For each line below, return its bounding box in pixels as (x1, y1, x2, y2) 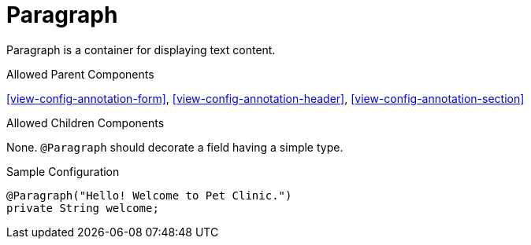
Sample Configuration (6, 164, 120, 178)
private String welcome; (6, 201, 159, 214)
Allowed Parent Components (6, 67, 154, 81)
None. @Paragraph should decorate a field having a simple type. (6, 140, 343, 154)
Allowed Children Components (6, 115, 165, 130)
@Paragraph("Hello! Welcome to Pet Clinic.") (6, 188, 292, 202)
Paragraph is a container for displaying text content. (6, 42, 276, 57)
